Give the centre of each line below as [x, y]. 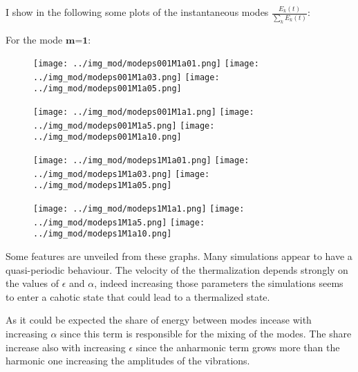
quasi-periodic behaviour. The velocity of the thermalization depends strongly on [177, 269]
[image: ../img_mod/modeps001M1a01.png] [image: [146, 64]
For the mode [34, 39]
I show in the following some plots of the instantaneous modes [137, 12]
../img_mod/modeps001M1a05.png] [107, 89]
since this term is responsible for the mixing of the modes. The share [206, 334]
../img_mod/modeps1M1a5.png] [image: [119, 222]
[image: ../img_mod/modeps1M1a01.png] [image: [141, 161]
